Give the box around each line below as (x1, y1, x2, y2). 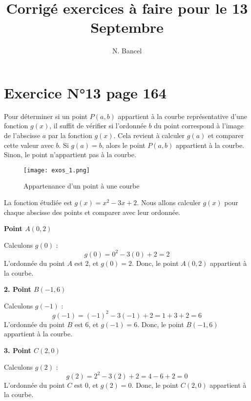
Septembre (90, 17, 164, 37)
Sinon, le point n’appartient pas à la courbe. (4, 149, 136, 160)
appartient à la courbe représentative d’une (118, 111, 247, 121)
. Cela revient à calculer (113, 130, 185, 141)
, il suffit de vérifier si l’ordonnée (49, 120, 146, 131)
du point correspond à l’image (154, 120, 244, 131)
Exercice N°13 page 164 (4, 82, 167, 102)
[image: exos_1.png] (23, 166, 90, 174)
